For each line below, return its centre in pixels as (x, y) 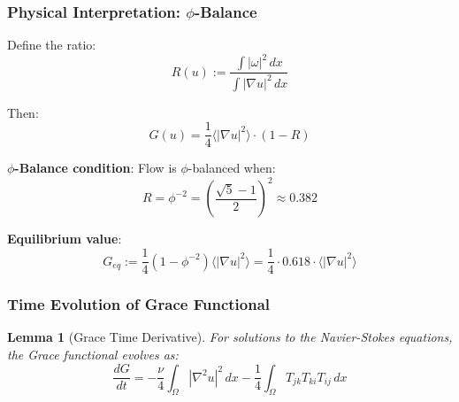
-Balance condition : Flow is (96, 168)
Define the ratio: (52, 45)
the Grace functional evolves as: (93, 354)
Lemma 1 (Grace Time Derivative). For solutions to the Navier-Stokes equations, (230, 337)
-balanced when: (232, 168)
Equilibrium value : (65, 239)
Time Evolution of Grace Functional (139, 304)
